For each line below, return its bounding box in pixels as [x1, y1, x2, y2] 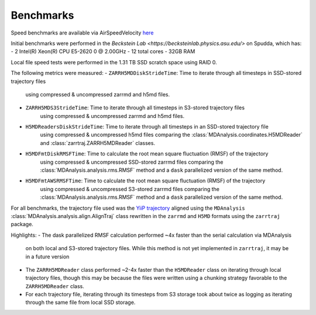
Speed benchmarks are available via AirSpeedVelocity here [11, 29, 154, 36]
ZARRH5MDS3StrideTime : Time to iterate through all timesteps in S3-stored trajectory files [25, 104, 245, 111]
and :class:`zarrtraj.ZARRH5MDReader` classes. [40, 139, 155, 146]
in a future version [25, 253, 70, 260]
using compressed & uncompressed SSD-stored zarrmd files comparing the [40, 158, 224, 165]
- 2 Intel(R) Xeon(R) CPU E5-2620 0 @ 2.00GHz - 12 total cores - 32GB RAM [11, 48, 195, 55]
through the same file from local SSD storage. [25, 299, 136, 306]
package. [11, 221, 33, 228]
